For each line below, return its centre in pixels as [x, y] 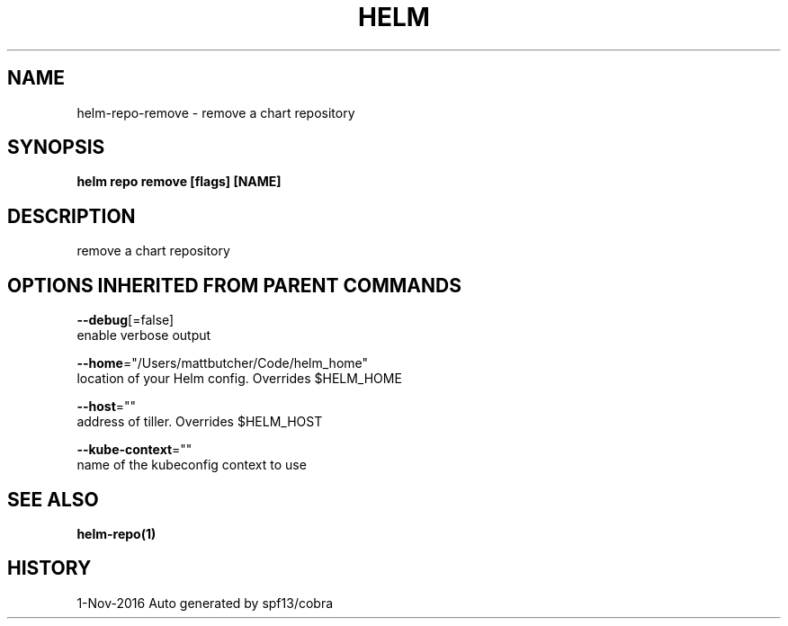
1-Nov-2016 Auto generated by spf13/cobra [205, 603]
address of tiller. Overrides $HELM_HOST [200, 422]
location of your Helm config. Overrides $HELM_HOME [239, 379]
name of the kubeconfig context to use [192, 465]
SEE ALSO [53, 499]
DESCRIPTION [72, 216]
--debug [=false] [125, 320]
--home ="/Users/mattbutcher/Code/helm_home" [223, 363]
